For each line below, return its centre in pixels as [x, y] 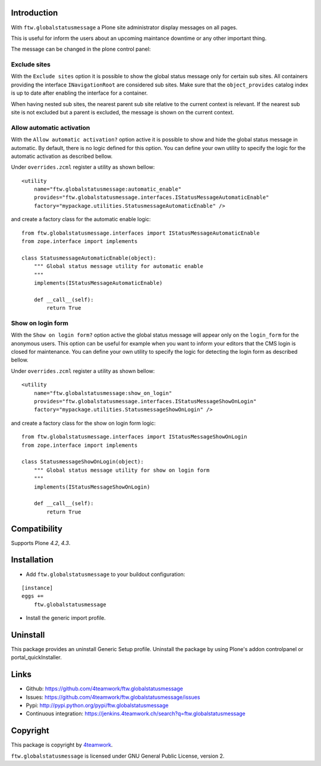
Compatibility [37, 529]
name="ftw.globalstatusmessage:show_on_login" [103, 393]
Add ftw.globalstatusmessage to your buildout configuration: [106, 574]
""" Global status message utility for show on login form [122, 470]
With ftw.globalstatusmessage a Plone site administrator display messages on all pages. [124, 27]
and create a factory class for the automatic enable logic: [81, 219]
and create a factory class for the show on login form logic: [83, 423]
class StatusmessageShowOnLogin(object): [83, 462]
